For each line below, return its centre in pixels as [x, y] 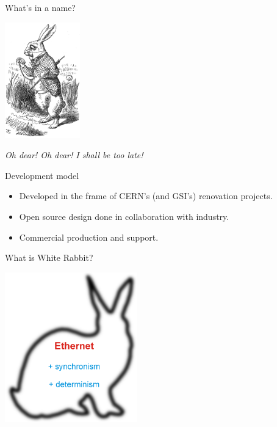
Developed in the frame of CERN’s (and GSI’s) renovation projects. [146, 196]
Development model [42, 175]
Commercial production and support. [89, 237]
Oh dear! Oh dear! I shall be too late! [74, 155]
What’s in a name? [40, 7]
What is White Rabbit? [49, 257]
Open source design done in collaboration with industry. [124, 216]
